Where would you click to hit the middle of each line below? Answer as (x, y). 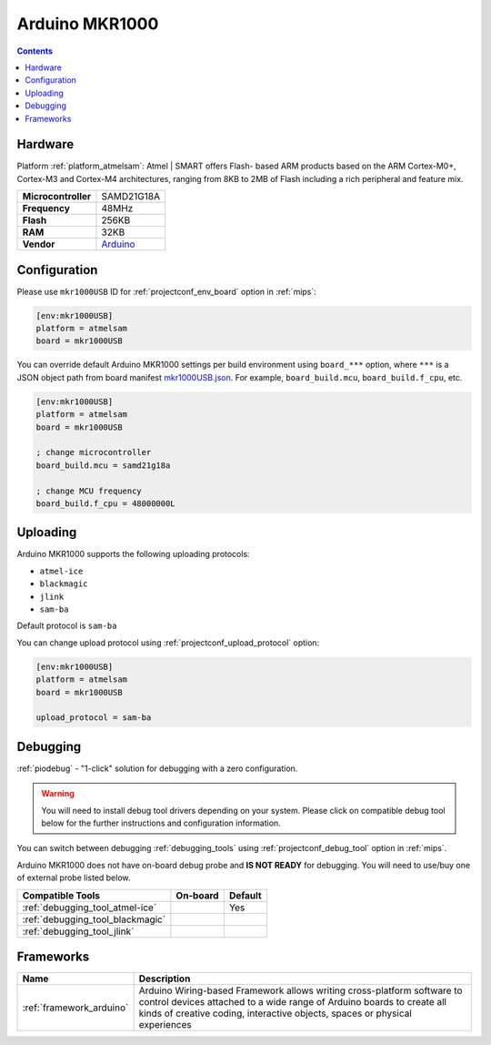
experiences (165, 1025)
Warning (58, 794)
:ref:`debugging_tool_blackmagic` (94, 919)
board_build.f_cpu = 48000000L (106, 503)
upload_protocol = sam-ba (94, 718)
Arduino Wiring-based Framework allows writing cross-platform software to (301, 990)
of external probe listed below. (74, 878)
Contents (35, 51)
